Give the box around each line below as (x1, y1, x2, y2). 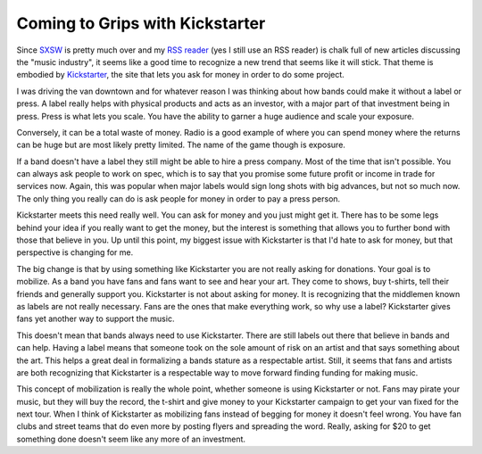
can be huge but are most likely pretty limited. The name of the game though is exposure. (16, 139, 345, 151)
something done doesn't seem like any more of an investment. (16, 433, 245, 444)
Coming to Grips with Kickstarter (16, 13, 266, 33)
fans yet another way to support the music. (16, 313, 175, 325)
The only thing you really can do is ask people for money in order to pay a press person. (16, 193, 341, 204)
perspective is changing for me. (16, 247, 134, 258)
